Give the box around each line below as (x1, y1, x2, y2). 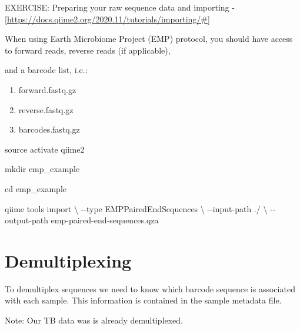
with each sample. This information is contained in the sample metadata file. (5, 294, 282, 306)
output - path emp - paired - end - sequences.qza (5, 214, 159, 226)
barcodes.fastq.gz (18, 123, 80, 136)
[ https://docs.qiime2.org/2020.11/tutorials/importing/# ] (5, 12, 210, 25)
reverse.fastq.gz (18, 103, 74, 115)
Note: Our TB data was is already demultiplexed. (5, 314, 183, 326)
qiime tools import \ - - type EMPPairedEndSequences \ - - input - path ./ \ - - (5, 202, 276, 214)
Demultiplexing (5, 248, 132, 272)
